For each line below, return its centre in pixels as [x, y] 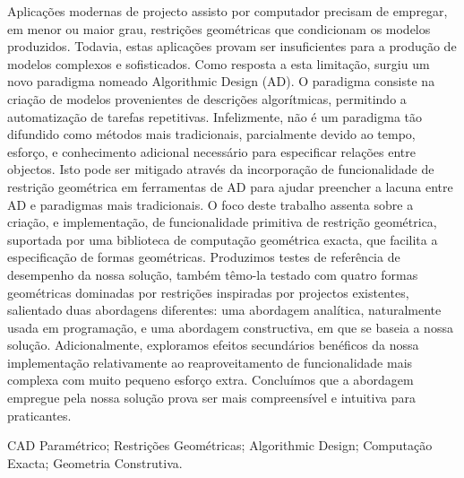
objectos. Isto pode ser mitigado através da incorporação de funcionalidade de [221, 169]
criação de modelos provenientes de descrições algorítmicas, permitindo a [207, 98]
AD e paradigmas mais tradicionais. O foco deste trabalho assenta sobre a [211, 204]
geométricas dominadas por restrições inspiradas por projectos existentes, [208, 292]
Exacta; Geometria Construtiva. [95, 462]
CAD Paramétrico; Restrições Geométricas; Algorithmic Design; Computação [220, 445]
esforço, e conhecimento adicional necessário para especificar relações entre [211, 151]
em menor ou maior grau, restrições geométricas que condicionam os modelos [219, 28]
